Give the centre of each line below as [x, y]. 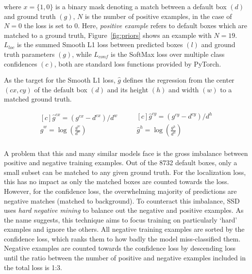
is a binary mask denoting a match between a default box [141, 6]
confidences [21, 63]
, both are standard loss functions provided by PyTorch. [138, 63]
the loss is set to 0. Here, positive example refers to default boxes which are [136, 26]
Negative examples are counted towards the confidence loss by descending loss [120, 248]
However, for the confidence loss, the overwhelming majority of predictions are [120, 191]
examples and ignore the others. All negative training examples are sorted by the [124, 229]
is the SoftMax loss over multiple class [168, 54]
